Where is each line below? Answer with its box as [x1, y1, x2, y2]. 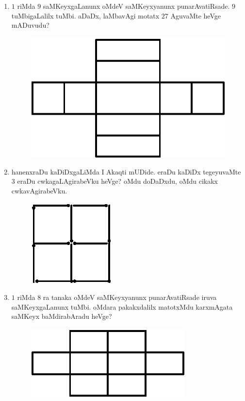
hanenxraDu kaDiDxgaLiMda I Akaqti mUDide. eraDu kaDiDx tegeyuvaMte [11, 166, 241, 176]
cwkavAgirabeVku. [11, 185, 67, 195]
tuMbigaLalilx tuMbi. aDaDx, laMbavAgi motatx [11, 10, 160, 20]
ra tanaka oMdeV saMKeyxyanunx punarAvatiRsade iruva [43, 292, 217, 302]
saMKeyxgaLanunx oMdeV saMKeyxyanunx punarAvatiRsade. [43, 1, 230, 11]
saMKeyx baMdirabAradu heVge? [11, 311, 112, 321]
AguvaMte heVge [170, 10, 221, 20]
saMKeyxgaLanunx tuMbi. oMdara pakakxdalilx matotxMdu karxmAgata [11, 301, 233, 312]
